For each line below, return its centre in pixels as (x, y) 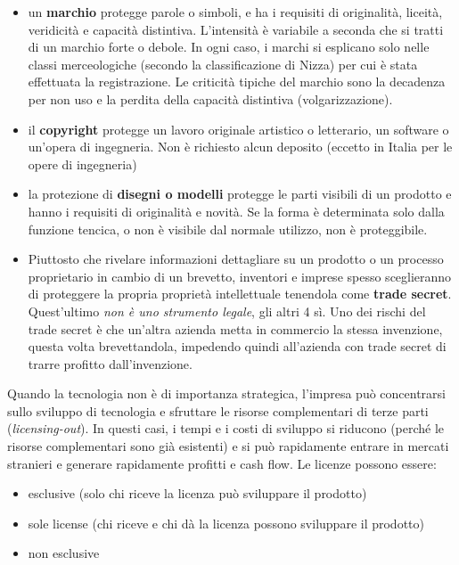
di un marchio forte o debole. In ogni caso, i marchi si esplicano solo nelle (229, 47)
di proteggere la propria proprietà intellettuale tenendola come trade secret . (240, 294)
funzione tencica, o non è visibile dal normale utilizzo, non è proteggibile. (228, 229)
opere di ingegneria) (82, 164)
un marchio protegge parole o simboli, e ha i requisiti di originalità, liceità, (235, 12)
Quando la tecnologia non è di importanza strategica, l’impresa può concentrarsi (226, 393)
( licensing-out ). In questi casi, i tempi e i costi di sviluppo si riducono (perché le (226, 428)
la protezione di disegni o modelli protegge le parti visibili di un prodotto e (240, 194)
